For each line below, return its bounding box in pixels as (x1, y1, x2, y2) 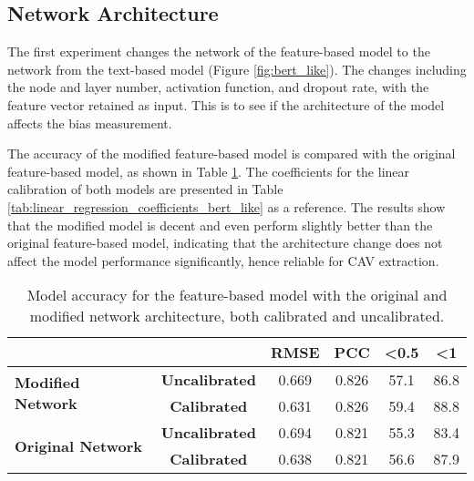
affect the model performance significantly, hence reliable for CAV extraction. (7, 251, 439, 270)
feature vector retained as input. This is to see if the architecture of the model (7, 95, 445, 114)
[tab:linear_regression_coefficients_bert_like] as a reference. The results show (7, 197, 446, 216)
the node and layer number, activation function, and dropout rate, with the (7, 77, 429, 97)
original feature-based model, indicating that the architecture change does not (7, 233, 443, 252)
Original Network (15, 435, 142, 456)
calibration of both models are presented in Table (7, 179, 283, 199)
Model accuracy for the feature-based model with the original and (26, 284, 448, 306)
